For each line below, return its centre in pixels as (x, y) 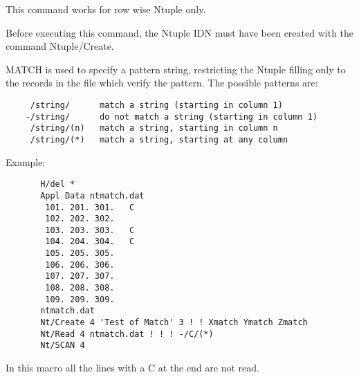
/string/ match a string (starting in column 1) (156, 105)
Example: (26, 162)
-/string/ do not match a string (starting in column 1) (172, 117)
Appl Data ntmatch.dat (92, 195)
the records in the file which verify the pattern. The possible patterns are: (162, 83)
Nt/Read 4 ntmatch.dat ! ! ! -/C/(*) (127, 334)
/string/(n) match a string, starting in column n (154, 128)
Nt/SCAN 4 (63, 346)
